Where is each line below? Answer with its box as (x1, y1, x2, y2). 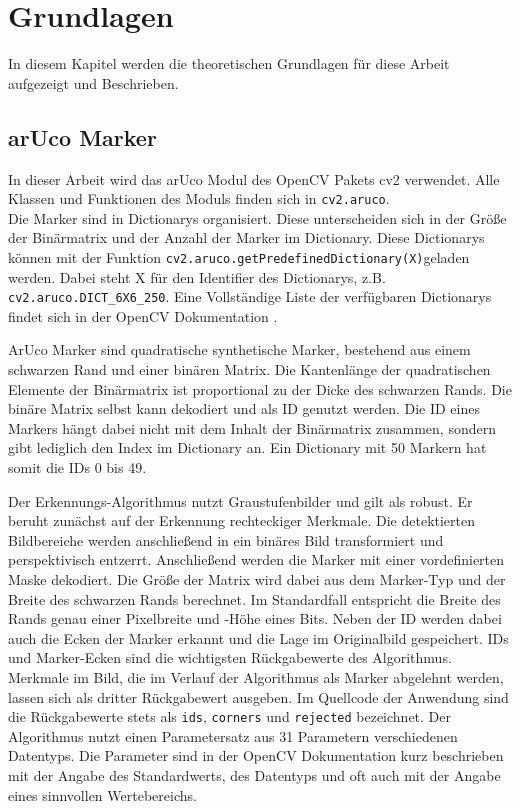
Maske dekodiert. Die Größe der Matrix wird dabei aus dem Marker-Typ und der (8, 568, 506, 589)
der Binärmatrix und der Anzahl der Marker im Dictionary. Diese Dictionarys (8, 227, 485, 248)
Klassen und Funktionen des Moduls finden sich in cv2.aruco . (8, 188, 390, 209)
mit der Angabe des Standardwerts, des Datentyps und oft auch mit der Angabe (8, 764, 501, 785)
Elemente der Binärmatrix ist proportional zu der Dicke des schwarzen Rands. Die (8, 378, 512, 399)
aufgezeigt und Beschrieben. (8, 72, 179, 93)
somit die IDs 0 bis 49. (8, 457, 147, 478)
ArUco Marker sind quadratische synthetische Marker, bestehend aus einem (8, 339, 471, 360)
